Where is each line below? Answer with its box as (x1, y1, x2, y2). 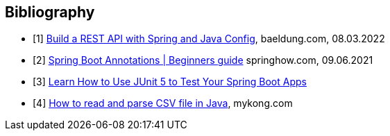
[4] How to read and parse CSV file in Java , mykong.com (33, 97, 293, 110)
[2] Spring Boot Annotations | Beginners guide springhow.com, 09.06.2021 (33, 54, 373, 67)
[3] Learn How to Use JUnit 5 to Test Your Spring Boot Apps (33, 76, 307, 88)
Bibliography (5, 3, 95, 21)
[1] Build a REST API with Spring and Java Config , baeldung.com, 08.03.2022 (33, 33, 385, 45)
